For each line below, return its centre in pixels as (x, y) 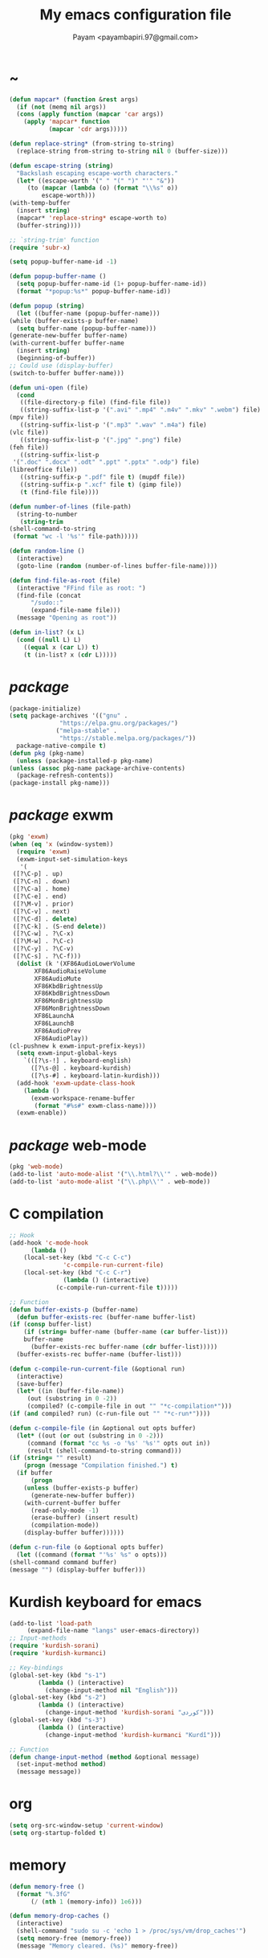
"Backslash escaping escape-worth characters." (97, 173)
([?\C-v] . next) (41, 911)
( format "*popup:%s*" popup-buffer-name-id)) (94, 292)
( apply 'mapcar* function (67, 122)
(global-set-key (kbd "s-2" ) (58, 1698)
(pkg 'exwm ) (29, 837)
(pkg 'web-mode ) (36, 1167)
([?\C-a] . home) (41, 889)
